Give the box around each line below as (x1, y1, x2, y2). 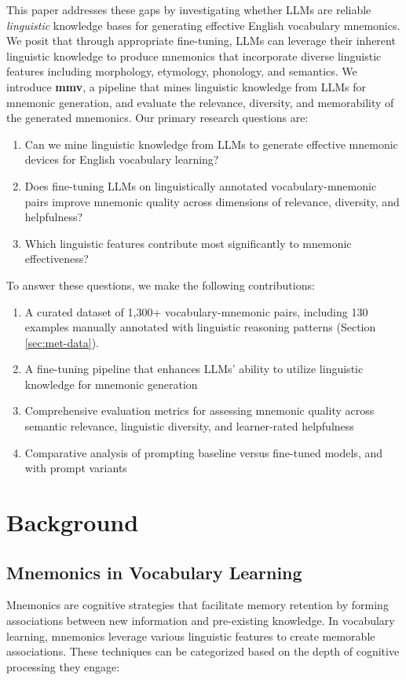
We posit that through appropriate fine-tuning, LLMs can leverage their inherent (6, 32, 396, 49)
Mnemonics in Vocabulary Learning (6, 560, 302, 584)
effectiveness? (24, 250, 89, 267)
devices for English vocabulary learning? (24, 151, 219, 168)
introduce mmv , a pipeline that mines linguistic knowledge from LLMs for (6, 78, 366, 94)
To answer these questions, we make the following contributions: (6, 276, 315, 293)
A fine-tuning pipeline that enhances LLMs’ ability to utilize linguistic (24, 360, 364, 377)
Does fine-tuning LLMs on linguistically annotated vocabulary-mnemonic (24, 177, 377, 194)
